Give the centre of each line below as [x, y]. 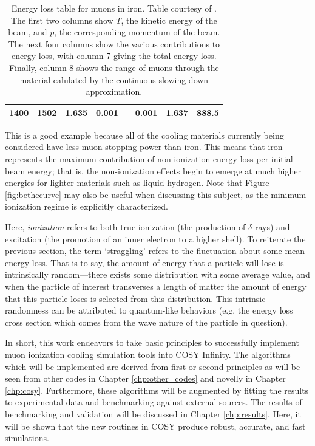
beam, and [28, 32]
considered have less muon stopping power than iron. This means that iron [144, 147]
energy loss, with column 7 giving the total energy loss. [114, 56]
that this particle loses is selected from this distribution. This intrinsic [135, 298]
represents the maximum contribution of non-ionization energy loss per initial [149, 159]
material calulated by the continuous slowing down [114, 79]
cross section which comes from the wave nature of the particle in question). [146, 322]
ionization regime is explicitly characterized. [86, 206]
